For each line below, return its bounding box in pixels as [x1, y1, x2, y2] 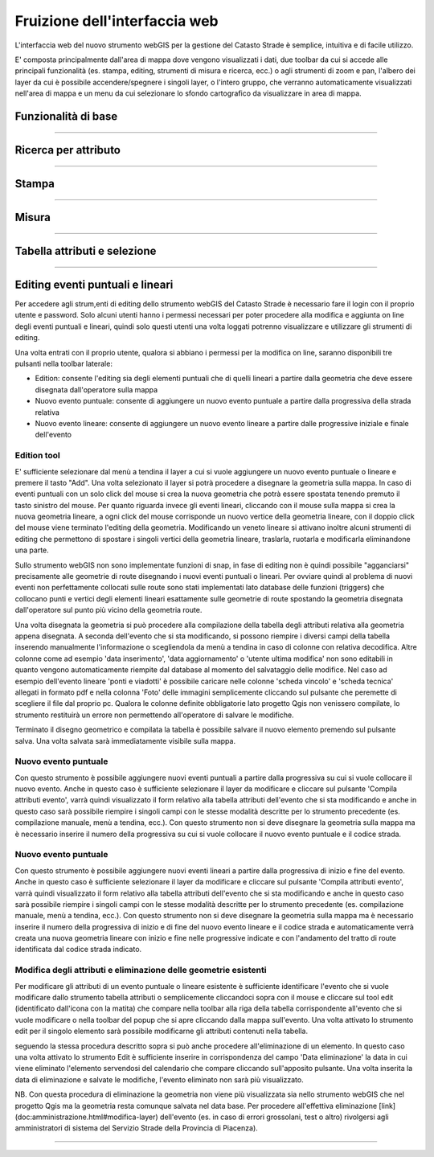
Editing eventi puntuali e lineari [14, 278, 174, 291]
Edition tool [14, 450, 60, 462]
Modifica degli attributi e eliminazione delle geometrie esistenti [14, 965, 267, 976]
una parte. [14, 545, 50, 555]
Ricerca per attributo [14, 143, 121, 157]
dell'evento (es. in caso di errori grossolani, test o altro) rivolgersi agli [159, 1112, 389, 1122]
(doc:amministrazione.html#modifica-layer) [14, 1112, 158, 1122]
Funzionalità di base [14, 109, 118, 123]
